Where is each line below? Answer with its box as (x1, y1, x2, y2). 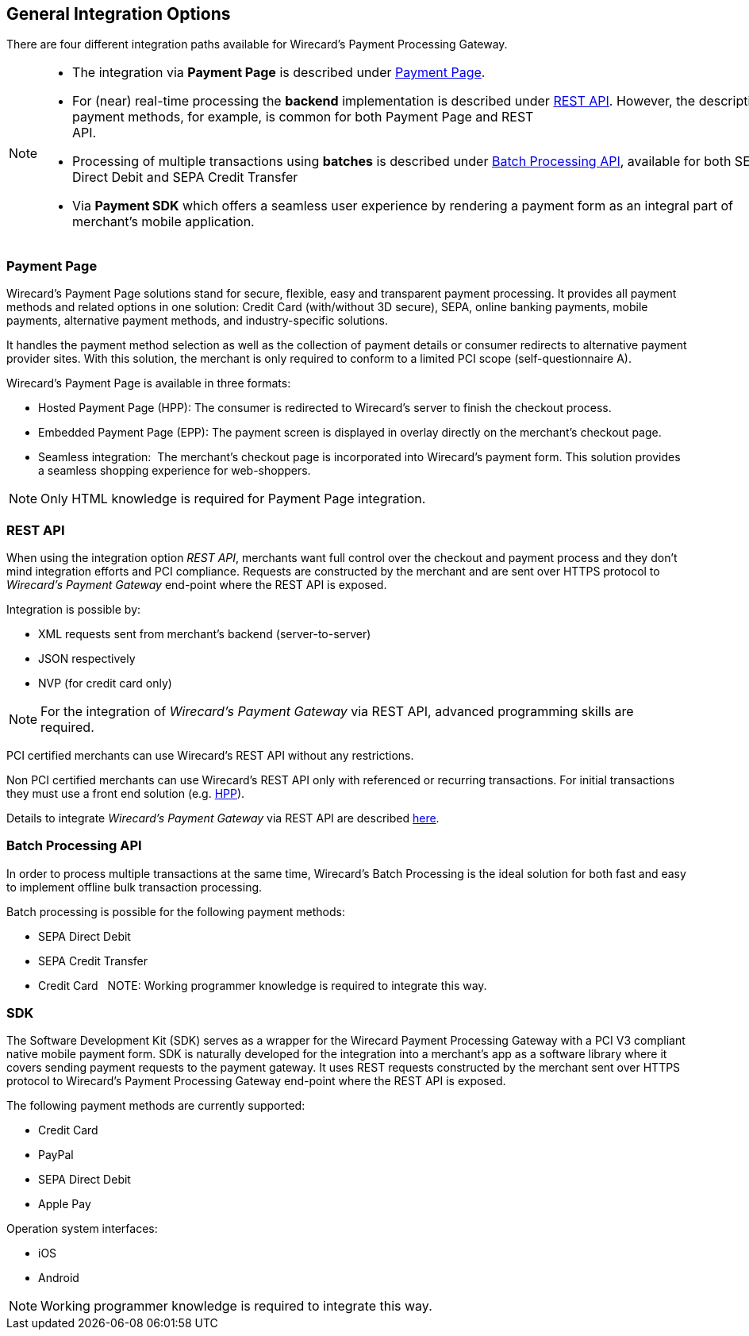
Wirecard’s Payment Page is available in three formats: (6, 376, 291, 391)
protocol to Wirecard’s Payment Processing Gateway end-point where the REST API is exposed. (6, 1074, 506, 1088)
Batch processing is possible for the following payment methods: (6, 904, 345, 918)
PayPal (38, 1148, 74, 1162)
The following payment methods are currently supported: (6, 1099, 305, 1113)
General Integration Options (6, 4, 231, 24)
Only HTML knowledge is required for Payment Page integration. (40, 491, 426, 507)
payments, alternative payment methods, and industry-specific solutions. (6, 314, 389, 328)
